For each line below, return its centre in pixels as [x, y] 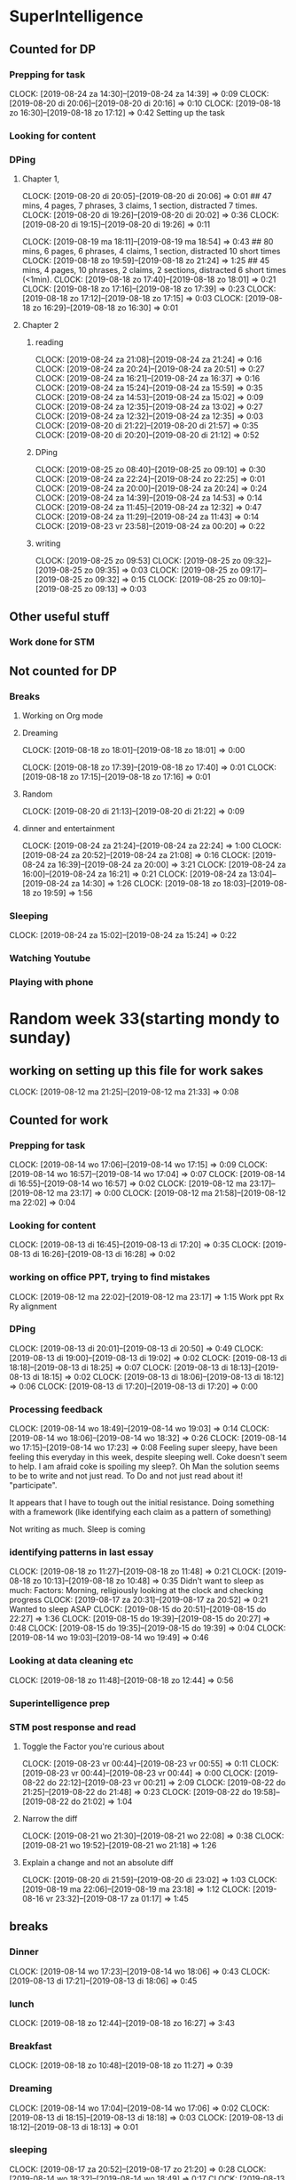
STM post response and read [73, 1727]
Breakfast [31, 2046]
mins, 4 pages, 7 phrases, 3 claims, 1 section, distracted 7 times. [140, 205]
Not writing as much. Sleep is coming [78, 1529]
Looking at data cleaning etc [71, 1661]
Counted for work [59, 1120]
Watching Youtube [50, 958]
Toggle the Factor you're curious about [93, 1746]
